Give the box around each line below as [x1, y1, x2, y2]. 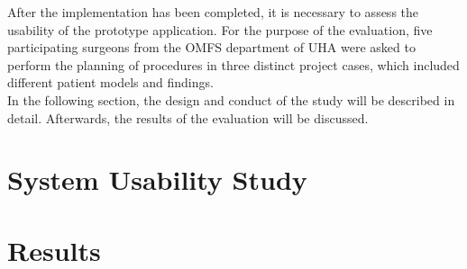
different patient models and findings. [7, 73, 214, 92]
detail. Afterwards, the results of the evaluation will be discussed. [7, 108, 369, 127]
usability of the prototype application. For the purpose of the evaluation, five [7, 20, 433, 39]
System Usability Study [7, 161, 307, 198]
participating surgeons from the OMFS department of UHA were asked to [7, 38, 416, 57]
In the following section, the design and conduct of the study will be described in [7, 90, 455, 109]
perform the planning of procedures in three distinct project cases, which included [7, 55, 460, 74]
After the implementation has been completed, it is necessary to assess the [7, 3, 419, 21]
